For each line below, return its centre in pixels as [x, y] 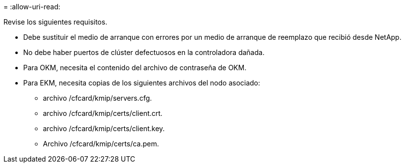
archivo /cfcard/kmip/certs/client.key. [104, 128]
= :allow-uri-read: [32, 7]
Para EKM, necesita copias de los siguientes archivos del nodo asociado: [142, 83]
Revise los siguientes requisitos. [55, 22]
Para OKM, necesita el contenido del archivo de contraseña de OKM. [135, 68]
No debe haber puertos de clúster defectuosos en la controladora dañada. [144, 52]
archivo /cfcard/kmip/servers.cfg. [97, 98]
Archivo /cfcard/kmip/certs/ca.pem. [101, 144]
